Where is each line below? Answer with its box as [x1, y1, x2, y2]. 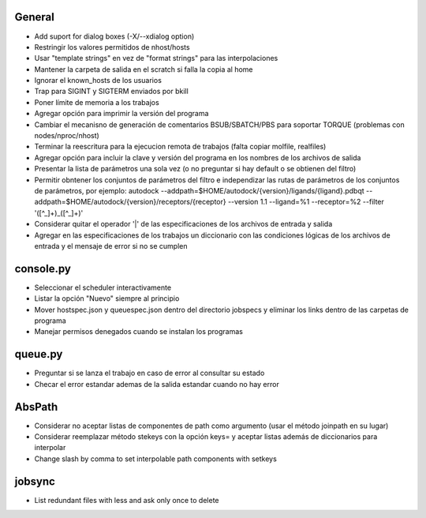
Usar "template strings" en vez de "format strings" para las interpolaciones [34, 54, 278, 63]
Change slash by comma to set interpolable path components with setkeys [34, 454, 278, 464]
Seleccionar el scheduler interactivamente [34, 283, 172, 292]
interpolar [34, 443, 66, 452]
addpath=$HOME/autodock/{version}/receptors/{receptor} [34, 197, 226, 207]
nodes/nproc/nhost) [34, 131, 100, 141]
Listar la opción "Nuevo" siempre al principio [34, 294, 180, 303]
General [14, 10, 55, 24]
